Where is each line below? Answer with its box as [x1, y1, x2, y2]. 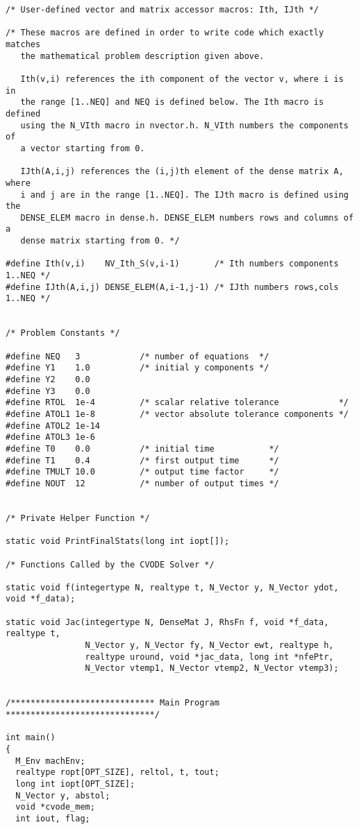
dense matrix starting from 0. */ [20, 236, 180, 246]
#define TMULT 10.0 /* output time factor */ [6, 467, 279, 477]
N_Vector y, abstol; [15, 790, 110, 801]
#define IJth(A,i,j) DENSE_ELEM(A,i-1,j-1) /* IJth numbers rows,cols [6, 282, 339, 292]
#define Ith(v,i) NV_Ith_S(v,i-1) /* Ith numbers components [6, 259, 339, 269]
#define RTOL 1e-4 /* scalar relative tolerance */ [6, 398, 349, 408]
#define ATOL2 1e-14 [6, 420, 101, 431]
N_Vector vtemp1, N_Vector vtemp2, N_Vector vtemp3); [85, 663, 339, 674]
